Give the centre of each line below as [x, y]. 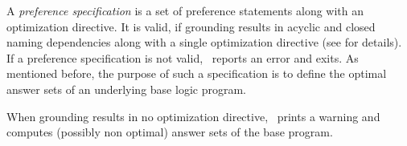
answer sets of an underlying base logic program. [126, 89]
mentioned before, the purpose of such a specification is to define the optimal [197, 73]
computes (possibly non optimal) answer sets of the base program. [170, 132]
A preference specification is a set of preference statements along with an [185, 10]
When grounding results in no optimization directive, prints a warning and [193, 116]
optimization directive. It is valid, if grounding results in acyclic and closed [191, 26]
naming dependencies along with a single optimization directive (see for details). [204, 42]
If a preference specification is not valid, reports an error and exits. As [183, 57]
